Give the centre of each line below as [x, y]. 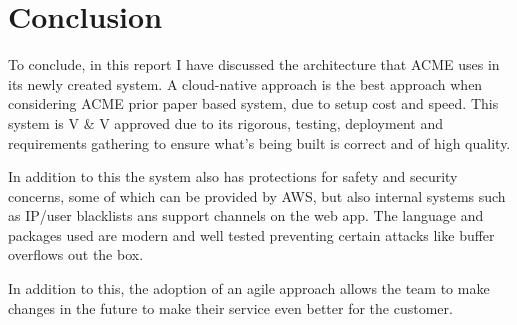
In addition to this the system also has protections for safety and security [233, 176]
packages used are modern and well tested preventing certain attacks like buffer [251, 234]
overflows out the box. [76, 254]
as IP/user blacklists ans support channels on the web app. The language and [246, 215]
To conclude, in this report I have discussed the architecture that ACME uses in [254, 64]
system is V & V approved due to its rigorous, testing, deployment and [225, 122]
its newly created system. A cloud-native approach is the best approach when [245, 83]
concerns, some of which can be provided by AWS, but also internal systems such [257, 195]
